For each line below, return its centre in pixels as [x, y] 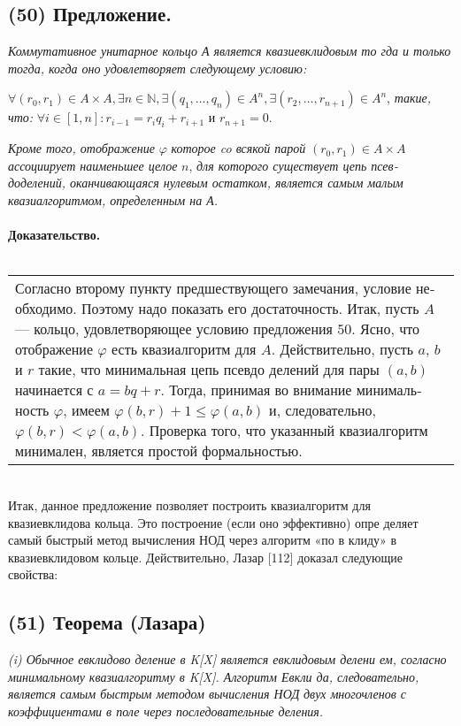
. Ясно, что [386, 329]
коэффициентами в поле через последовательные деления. [166, 711]
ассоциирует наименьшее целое [93, 165]
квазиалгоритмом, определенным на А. [113, 199]
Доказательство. [54, 235]
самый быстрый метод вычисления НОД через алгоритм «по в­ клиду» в [203, 540]
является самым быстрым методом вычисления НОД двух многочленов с [207, 694]
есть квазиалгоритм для [184, 349]
